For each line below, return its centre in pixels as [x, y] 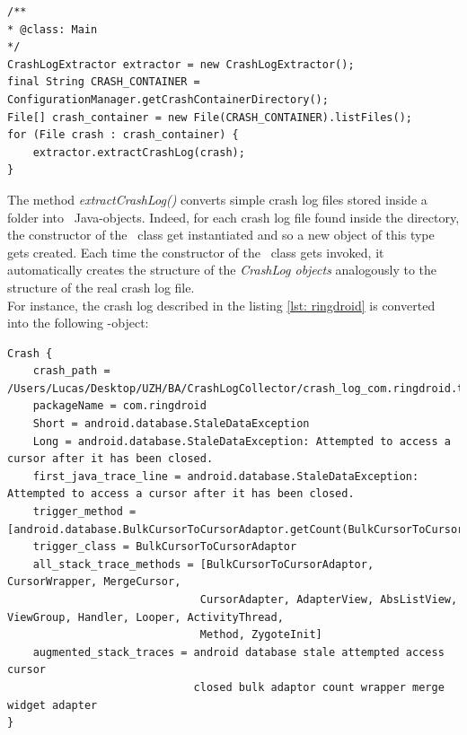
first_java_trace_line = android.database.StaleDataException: [226, 476]
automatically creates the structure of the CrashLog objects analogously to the [222, 270]
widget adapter [53, 705]
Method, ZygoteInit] [261, 635]
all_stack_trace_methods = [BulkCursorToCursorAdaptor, [203, 564]
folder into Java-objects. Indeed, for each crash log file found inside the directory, [233, 217]
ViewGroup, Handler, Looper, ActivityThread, [145, 617]
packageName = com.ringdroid [119, 406]
